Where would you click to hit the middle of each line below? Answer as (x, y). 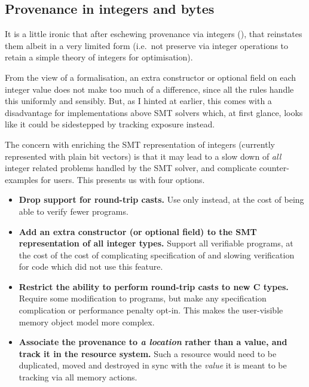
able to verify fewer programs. (74, 211)
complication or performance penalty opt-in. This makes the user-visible (151, 310)
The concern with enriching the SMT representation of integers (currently (140, 144)
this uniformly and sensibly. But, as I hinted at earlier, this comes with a (138, 101)
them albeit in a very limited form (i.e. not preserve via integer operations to (147, 45)
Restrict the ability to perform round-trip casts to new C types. (154, 286)
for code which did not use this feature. (91, 266)
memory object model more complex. (87, 322)
